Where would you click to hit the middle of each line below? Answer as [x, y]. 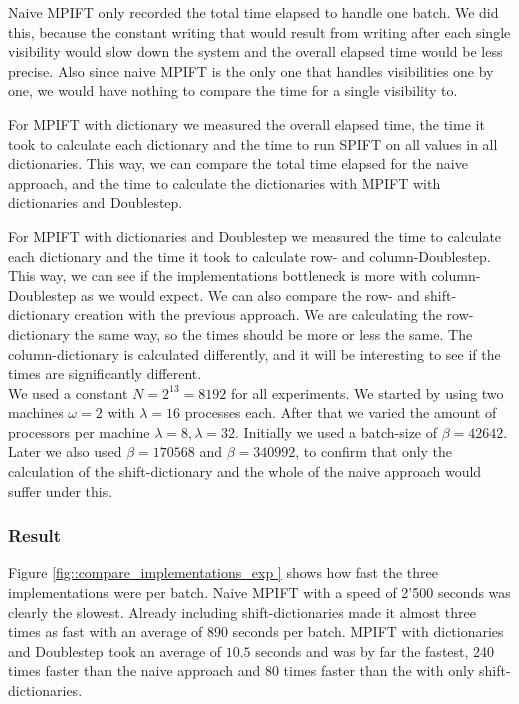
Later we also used [65, 451]
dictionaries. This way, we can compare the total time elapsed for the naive [238, 163]
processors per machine [79, 431]
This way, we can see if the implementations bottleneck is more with [217, 275]
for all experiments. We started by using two [367, 392]
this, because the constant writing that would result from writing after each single [259, 31]
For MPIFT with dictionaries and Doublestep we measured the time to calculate [255, 235]
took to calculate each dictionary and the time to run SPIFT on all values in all [253, 143]
